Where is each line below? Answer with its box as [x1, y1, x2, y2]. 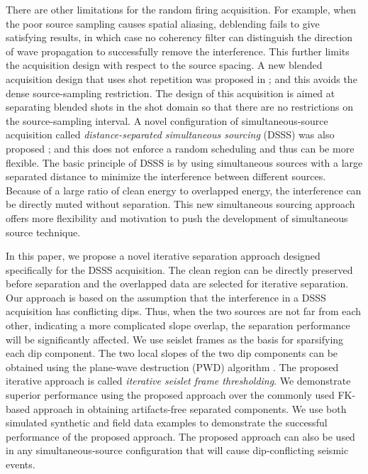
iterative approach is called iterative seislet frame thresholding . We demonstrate [6, 373, 351, 388]
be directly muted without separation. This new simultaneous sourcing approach [6, 197, 355, 211]
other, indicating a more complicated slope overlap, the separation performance [6, 318, 350, 333]
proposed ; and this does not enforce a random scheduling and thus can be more [6, 140, 355, 155]
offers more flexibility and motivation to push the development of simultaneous [6, 210, 348, 225]
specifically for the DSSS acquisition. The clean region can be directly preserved [6, 262, 353, 277]
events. [6, 457, 35, 471]
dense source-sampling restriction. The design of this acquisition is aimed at [6, 85, 335, 100]
